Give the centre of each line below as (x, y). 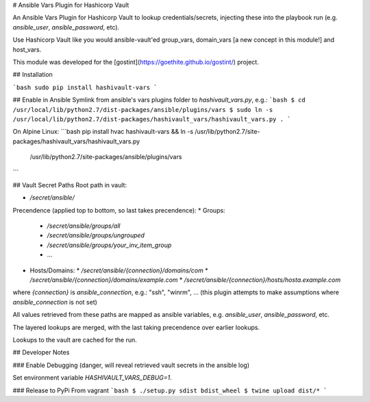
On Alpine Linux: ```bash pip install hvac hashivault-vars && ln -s (103, 132)
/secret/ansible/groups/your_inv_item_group (109, 245)
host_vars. (27, 49)
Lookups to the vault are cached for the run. (75, 340)
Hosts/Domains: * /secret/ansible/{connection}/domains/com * (119, 270)
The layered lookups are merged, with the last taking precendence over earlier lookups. (136, 327)
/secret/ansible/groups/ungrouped (96, 235)
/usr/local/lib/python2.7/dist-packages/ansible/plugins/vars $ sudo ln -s (143, 109)
